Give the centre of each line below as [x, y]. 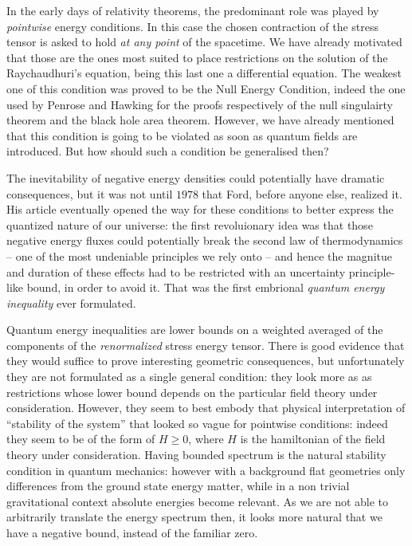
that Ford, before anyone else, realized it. [302, 193]
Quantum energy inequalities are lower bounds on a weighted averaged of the [195, 330]
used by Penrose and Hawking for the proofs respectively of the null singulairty [200, 104]
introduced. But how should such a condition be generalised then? [168, 151]
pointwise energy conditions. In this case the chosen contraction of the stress [193, 26]
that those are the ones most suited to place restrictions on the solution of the [197, 57]
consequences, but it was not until [90, 193]
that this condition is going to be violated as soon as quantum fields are [182, 135]
